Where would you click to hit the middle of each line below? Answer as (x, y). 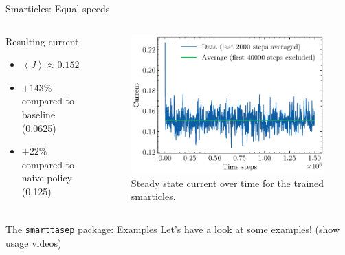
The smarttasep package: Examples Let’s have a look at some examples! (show (173, 229)
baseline (38, 114)
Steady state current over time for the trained (227, 182)
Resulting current (42, 41)
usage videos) (34, 242)
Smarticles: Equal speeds (58, 8)
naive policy (47, 178)
